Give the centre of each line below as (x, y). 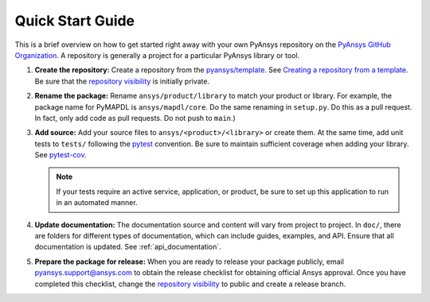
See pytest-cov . (61, 155)
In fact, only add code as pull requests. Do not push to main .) (135, 118)
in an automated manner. (97, 203)
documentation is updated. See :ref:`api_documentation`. (128, 247)
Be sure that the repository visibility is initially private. (122, 81)
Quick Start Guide (75, 21)
